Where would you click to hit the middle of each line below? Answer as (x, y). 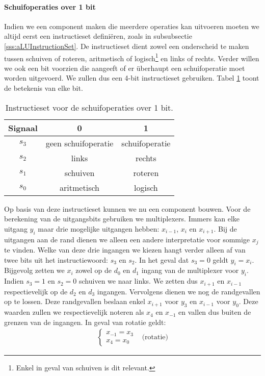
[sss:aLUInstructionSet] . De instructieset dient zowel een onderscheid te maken (127, 46)
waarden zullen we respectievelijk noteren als (74, 312)
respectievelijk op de (36, 291)
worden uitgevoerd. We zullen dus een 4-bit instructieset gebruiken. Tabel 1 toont (132, 78)
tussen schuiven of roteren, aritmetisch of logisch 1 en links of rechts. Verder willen (132, 57)
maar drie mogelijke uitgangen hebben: (99, 228)
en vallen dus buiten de (215, 312)
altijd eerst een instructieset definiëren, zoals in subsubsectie (98, 36)
